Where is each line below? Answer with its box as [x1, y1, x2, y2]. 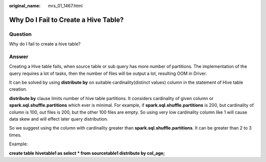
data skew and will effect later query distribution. [9, 116, 108, 122]
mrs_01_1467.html [48, 3, 83, 8]
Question [9, 31, 32, 37]
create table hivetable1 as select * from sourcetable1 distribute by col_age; [9, 150, 165, 156]
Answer [9, 53, 29, 60]
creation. [9, 86, 27, 92]
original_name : [9, 3, 41, 8]
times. [9, 132, 22, 138]
